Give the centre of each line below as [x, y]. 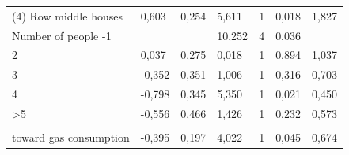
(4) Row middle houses [67, 15]
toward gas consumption [71, 137]
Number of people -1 [62, 35]
